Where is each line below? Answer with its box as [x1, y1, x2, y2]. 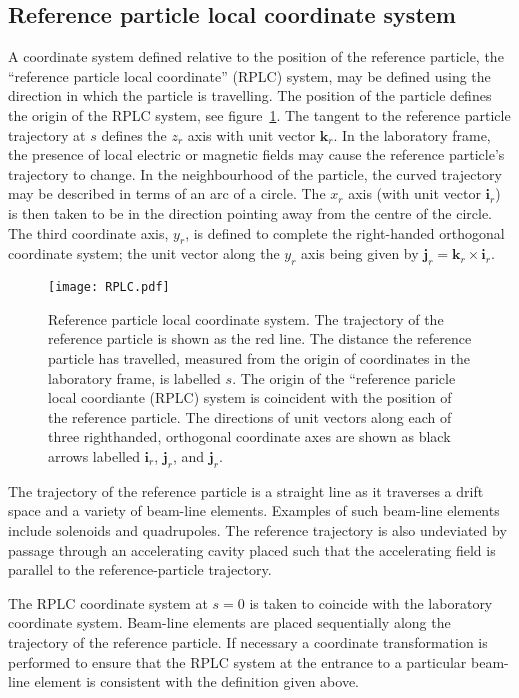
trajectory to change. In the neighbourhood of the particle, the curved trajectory [8, 163, 502, 184]
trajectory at [8, 124, 86, 145]
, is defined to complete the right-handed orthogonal [185, 222, 505, 243]
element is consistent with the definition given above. [34, 671, 359, 692]
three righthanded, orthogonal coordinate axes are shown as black [48, 426, 451, 447]
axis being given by [301, 243, 419, 264]
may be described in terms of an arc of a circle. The [8, 183, 326, 204]
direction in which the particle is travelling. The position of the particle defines [8, 85, 492, 106]
